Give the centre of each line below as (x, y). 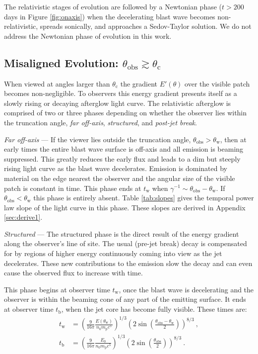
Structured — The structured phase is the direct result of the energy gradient (122, 233)
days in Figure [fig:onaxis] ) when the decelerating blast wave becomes (110, 16)
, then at (233, 139)
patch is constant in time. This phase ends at (73, 188)
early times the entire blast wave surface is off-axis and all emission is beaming (124, 149)
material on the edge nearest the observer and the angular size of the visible (120, 178)
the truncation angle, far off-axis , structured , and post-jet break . (100, 122)
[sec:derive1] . (23, 217)
